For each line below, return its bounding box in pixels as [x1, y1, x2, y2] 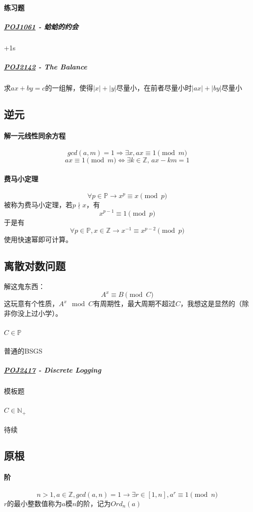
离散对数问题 [4, 258, 66, 273]
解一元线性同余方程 [4, 130, 66, 140]
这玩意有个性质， [4, 298, 59, 309]
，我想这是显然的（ [180, 298, 242, 309]
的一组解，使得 [45, 82, 93, 92]
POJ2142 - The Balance [4, 61, 88, 71]
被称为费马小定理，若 [4, 199, 72, 209]
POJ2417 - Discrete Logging [4, 365, 101, 375]
